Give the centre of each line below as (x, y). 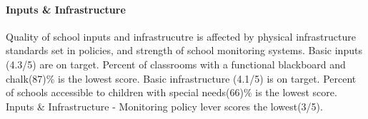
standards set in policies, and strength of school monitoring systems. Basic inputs (184, 50)
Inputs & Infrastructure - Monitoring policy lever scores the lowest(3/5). (164, 106)
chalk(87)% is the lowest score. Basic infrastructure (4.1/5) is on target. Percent (181, 78)
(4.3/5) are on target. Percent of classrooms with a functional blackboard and (176, 64)
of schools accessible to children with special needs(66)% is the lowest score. (171, 92)
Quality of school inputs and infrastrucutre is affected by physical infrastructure (181, 36)
